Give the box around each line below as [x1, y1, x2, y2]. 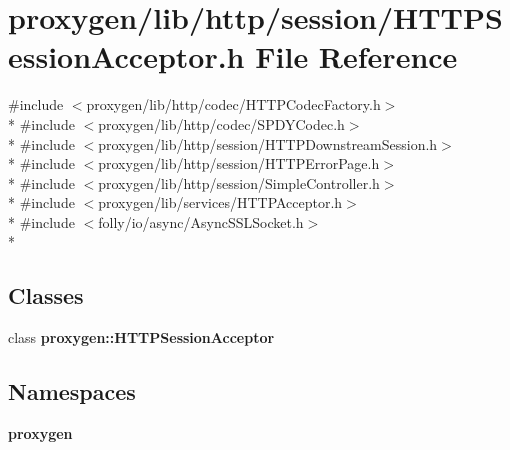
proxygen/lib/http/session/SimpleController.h [98, 172, 380, 193]
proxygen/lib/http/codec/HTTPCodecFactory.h [86, 94, 381, 115]
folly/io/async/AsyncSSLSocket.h [98, 211, 304, 232]
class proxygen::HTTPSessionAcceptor [8, 327, 275, 348]
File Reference [255, 36, 458, 77]
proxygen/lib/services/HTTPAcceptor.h [98, 192, 343, 213]
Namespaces [8, 376, 136, 407]
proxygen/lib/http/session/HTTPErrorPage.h [98, 153, 380, 174]
